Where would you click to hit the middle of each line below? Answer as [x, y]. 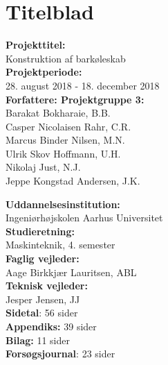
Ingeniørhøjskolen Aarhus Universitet [84, 218]
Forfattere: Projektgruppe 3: [75, 99]
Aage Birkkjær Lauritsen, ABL [71, 272]
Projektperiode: [44, 72]
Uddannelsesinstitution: [63, 204]
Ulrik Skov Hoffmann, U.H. [63, 153]
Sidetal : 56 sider [42, 313]
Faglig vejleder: [43, 258]
